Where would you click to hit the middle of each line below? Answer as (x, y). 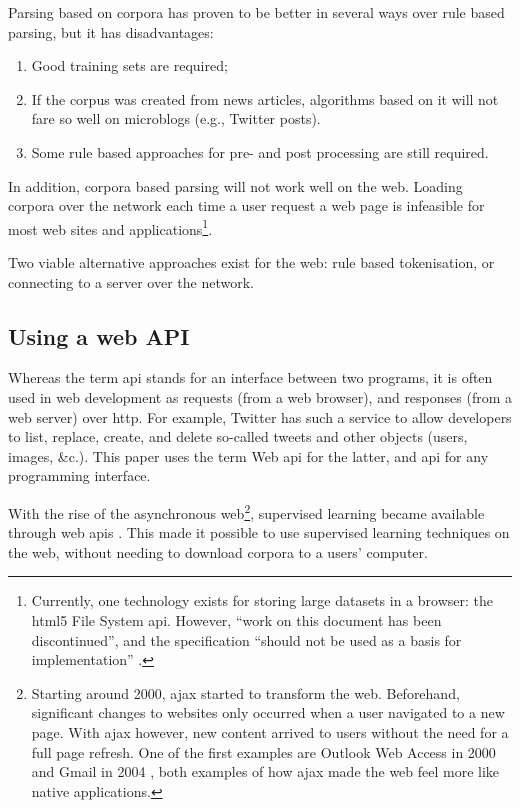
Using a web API (99, 335)
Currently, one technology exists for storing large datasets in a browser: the (262, 600)
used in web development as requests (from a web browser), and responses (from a (260, 396)
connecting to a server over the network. (131, 281)
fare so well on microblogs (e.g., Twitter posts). (176, 118)
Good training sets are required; (129, 65)
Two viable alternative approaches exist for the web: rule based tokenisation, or (251, 262)
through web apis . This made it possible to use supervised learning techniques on (259, 532)
